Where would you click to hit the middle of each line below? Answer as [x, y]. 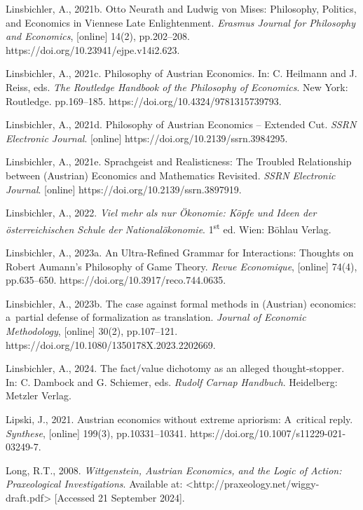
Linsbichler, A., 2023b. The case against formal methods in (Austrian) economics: [181, 303]
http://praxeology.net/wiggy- [256, 484]
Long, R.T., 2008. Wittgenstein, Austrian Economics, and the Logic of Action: [174, 470]
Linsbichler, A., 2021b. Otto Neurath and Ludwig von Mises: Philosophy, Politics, [181, 8]
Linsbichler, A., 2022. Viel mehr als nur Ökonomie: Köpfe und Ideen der [161, 213]
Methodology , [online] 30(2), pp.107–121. [92, 330]
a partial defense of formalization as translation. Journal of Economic [156, 317]
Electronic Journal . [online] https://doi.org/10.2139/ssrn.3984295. [147, 138]
